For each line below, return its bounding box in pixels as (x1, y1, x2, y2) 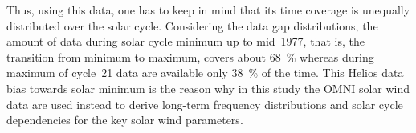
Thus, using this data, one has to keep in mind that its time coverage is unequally (6, 2, 410, 18)
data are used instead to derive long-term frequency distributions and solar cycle (6, 95, 403, 112)
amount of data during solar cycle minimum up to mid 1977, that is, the (6, 33, 365, 50)
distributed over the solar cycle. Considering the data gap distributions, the (6, 17, 378, 34)
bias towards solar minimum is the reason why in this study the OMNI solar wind (6, 79, 410, 96)
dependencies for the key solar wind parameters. (6, 111, 243, 128)
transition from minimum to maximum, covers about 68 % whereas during (6, 48, 374, 65)
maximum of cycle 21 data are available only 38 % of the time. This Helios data (6, 64, 404, 81)
